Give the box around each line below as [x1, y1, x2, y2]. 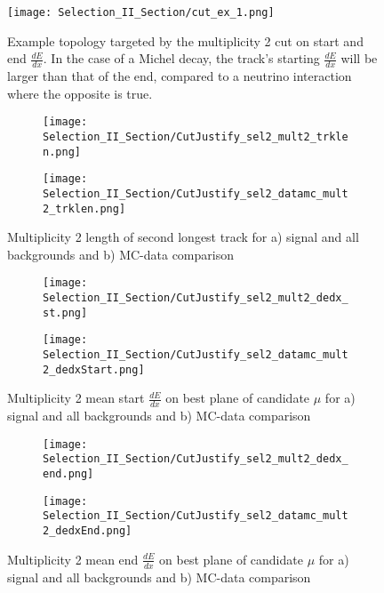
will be [340, 49, 378, 68]
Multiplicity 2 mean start [7, 389, 145, 407]
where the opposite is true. [7, 84, 153, 102]
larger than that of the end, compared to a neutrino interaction [7, 67, 352, 85]
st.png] [43, 306, 88, 319]
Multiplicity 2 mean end [7, 549, 139, 568]
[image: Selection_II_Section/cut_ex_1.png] [7, 6, 275, 19]
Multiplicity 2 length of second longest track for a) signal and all [7, 228, 359, 246]
